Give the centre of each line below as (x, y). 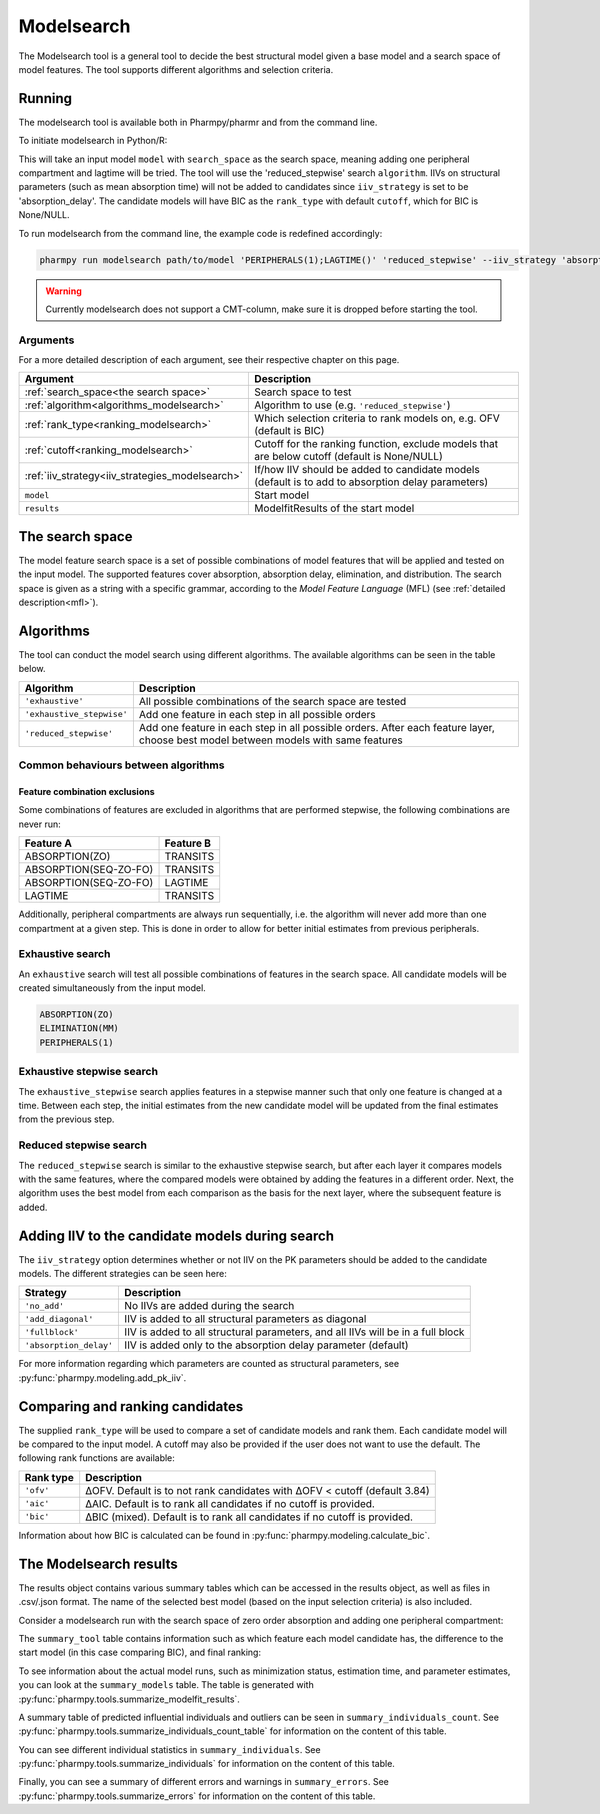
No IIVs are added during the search (209, 1306)
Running (45, 98)
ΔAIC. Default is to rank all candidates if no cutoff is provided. (230, 1503)
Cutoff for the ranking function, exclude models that (376, 444)
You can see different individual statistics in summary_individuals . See (169, 1749)
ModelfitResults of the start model (334, 508)
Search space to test (303, 392)
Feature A (48, 843)
